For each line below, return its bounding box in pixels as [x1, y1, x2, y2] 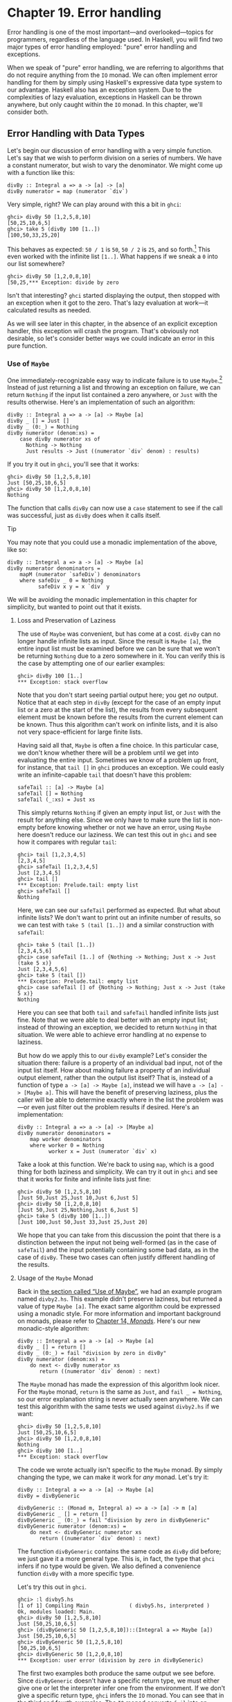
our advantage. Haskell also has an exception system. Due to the [7, 85, 193, 94]
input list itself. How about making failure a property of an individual [17, 1066, 211, 1075]
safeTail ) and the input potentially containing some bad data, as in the [17, 1246, 220, 1254]
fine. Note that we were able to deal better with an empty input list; [17, 1016, 208, 1025]
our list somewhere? [7, 260, 65, 268]
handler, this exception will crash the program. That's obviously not [7, 327, 199, 335]
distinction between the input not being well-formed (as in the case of [17, 1238, 217, 1247]
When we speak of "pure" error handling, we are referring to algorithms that [7, 63, 224, 71]
